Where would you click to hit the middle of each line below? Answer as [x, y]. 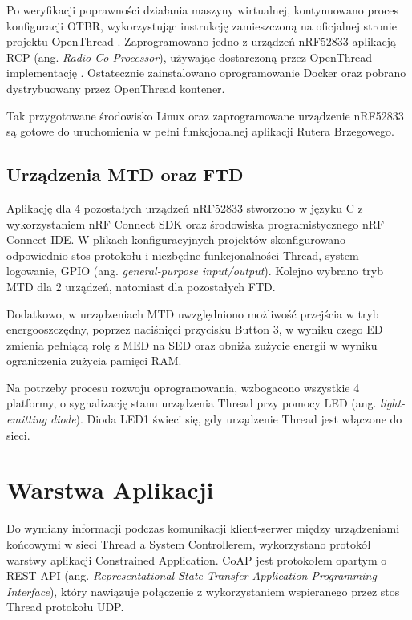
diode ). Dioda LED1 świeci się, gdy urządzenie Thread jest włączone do [226, 419]
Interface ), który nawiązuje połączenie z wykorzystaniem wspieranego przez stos [203, 591]
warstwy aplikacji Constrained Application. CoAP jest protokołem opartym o [197, 559]
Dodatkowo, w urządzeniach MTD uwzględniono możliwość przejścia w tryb [193, 313]
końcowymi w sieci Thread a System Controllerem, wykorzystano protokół [189, 543]
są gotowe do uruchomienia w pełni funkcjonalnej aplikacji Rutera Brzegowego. [201, 131]
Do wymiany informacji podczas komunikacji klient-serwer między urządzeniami [203, 528]
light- [393, 403]
